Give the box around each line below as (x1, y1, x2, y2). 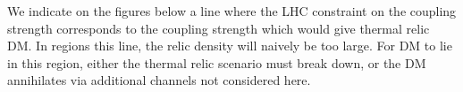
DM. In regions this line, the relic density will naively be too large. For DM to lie (7, 36, 452, 55)
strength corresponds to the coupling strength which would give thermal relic (7, 19, 430, 37)
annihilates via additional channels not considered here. (7, 71, 311, 89)
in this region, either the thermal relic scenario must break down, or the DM (7, 53, 426, 72)
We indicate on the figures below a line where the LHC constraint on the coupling (7, 2, 457, 19)
